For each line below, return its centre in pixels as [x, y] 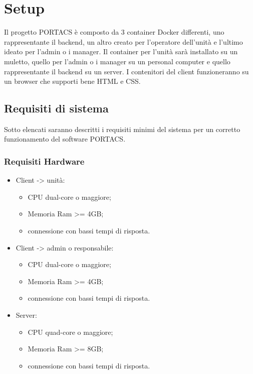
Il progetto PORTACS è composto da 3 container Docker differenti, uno [114, 32]
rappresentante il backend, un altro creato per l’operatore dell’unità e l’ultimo [123, 41]
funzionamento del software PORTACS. [65, 139]
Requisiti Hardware [44, 161]
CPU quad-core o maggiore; [70, 332]
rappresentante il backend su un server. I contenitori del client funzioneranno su [126, 71]
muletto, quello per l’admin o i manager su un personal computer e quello [117, 61]
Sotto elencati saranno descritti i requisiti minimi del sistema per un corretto [122, 129]
